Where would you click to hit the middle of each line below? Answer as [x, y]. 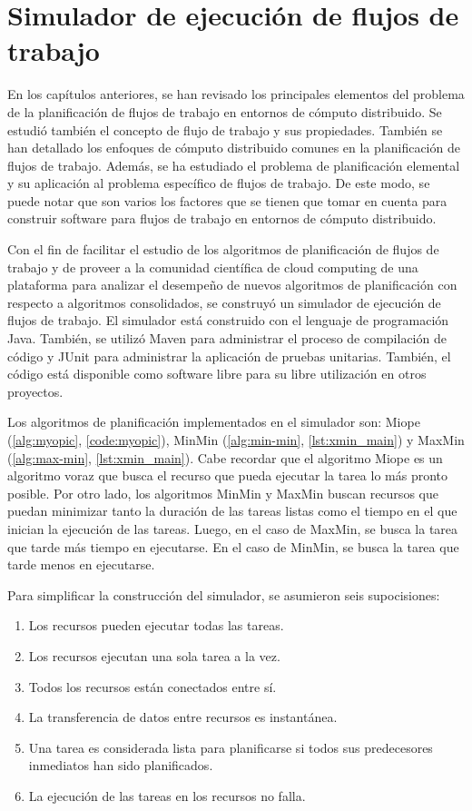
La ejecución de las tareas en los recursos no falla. [167, 795]
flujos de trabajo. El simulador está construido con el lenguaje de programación [228, 320]
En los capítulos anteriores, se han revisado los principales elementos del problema [236, 94]
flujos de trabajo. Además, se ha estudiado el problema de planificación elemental [234, 165]
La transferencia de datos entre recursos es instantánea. [183, 717]
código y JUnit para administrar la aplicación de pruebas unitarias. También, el [229, 356]
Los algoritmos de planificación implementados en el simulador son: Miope [214, 422]
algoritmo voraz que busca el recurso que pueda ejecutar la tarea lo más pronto [228, 475]
